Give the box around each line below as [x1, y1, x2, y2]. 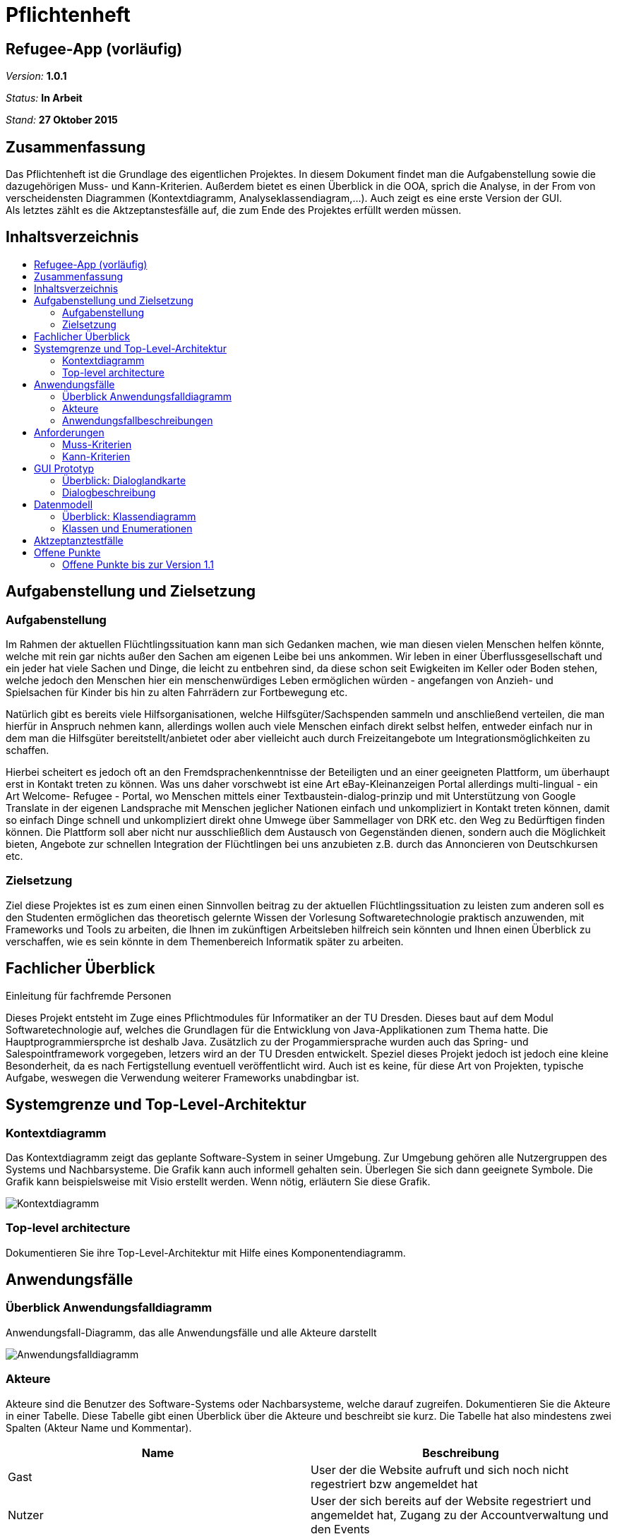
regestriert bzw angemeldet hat [311, 1476, 478, 1491]
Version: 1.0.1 [6, 70, 67, 83]
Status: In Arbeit [6, 92, 83, 104]
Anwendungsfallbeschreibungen [62, 414, 213, 426]
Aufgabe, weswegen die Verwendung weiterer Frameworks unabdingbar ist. [6, 1071, 359, 1084]
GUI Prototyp [34, 462, 95, 474]
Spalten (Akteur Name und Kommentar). [6, 1421, 192, 1434]
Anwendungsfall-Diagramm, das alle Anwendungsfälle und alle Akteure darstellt [6, 1326, 377, 1339]
